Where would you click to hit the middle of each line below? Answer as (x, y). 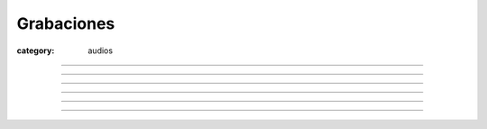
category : (36, 51)
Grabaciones (66, 23)
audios (100, 51)
